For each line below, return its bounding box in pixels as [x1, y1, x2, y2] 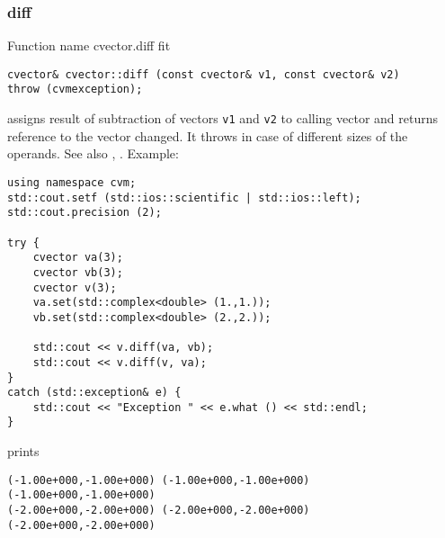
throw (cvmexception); [7, 83, 143, 96]
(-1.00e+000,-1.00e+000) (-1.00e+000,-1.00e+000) [7, 473, 310, 487]
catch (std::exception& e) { [7, 386, 182, 399]
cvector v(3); [32, 281, 117, 294]
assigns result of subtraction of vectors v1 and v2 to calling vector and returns [7, 109, 438, 128]
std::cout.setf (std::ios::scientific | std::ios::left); [7, 191, 361, 204]
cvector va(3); [32, 251, 123, 265]
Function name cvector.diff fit [7, 36, 171, 55]
